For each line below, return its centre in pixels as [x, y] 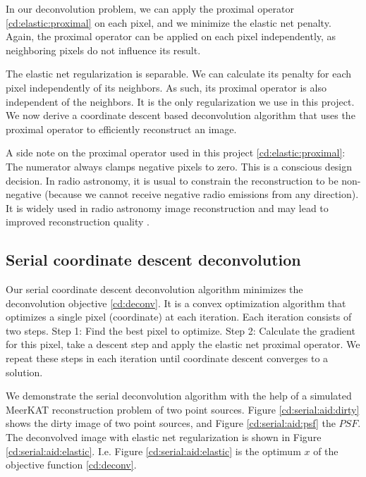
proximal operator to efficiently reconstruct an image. [121, 129]
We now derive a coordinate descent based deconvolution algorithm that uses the [181, 115]
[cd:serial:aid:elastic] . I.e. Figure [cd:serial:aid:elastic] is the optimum [153, 451]
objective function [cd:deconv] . [71, 465]
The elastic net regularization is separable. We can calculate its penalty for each [179, 74]
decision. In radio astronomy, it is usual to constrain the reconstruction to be [172, 180]
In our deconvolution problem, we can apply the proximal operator [150, 8]
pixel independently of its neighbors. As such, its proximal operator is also [166, 87]
